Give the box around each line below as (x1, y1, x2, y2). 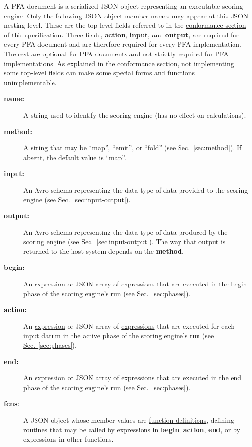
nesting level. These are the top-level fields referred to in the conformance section (4, 20, 246, 30)
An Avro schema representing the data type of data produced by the (23, 227, 228, 237)
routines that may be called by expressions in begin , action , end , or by (23, 424, 240, 434)
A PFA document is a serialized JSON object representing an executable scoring (4, 1, 243, 11)
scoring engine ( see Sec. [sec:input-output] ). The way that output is (23, 236, 226, 247)
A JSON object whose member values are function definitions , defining (23, 415, 234, 425)
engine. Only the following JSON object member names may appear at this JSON (4, 10, 249, 20)
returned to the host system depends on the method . (23, 246, 184, 256)
